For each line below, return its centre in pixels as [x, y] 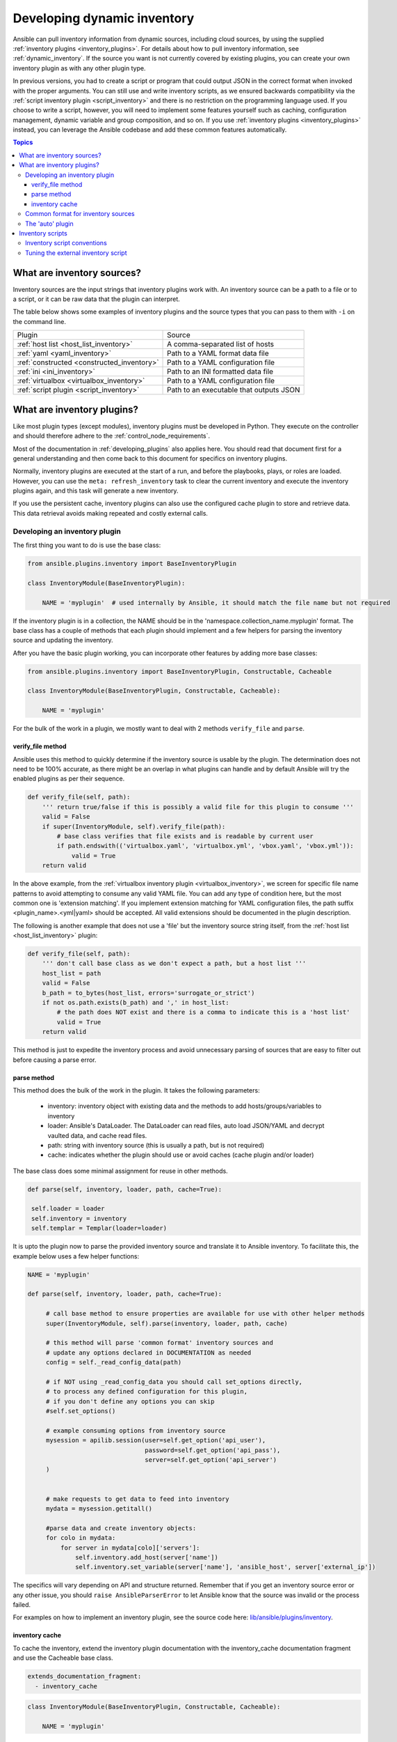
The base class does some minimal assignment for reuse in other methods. [121, 1171]
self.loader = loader [68, 1209]
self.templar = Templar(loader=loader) [99, 1228]
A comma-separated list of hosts [221, 344]
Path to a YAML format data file [218, 353]
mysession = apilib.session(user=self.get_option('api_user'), [156, 1440]
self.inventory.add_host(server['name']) [147, 1557]
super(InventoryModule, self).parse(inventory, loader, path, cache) [167, 1323]
